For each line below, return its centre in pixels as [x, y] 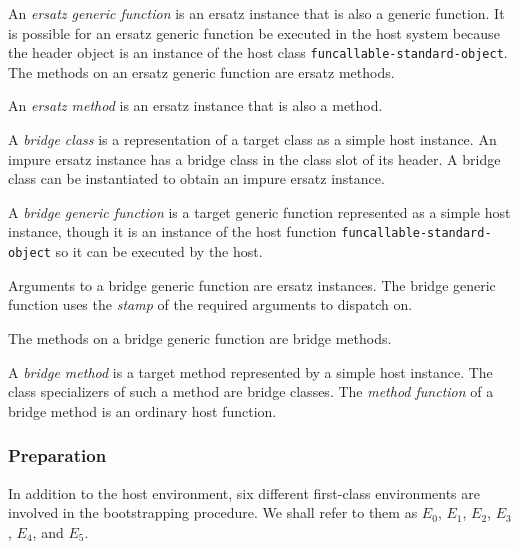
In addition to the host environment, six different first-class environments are [244, 492]
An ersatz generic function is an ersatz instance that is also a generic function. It [256, 13]
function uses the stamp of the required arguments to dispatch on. [210, 304]
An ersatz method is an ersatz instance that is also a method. [195, 105]
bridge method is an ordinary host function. [142, 410]
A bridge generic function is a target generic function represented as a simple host [259, 211]
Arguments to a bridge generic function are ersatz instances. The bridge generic [252, 284]
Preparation [57, 455]
